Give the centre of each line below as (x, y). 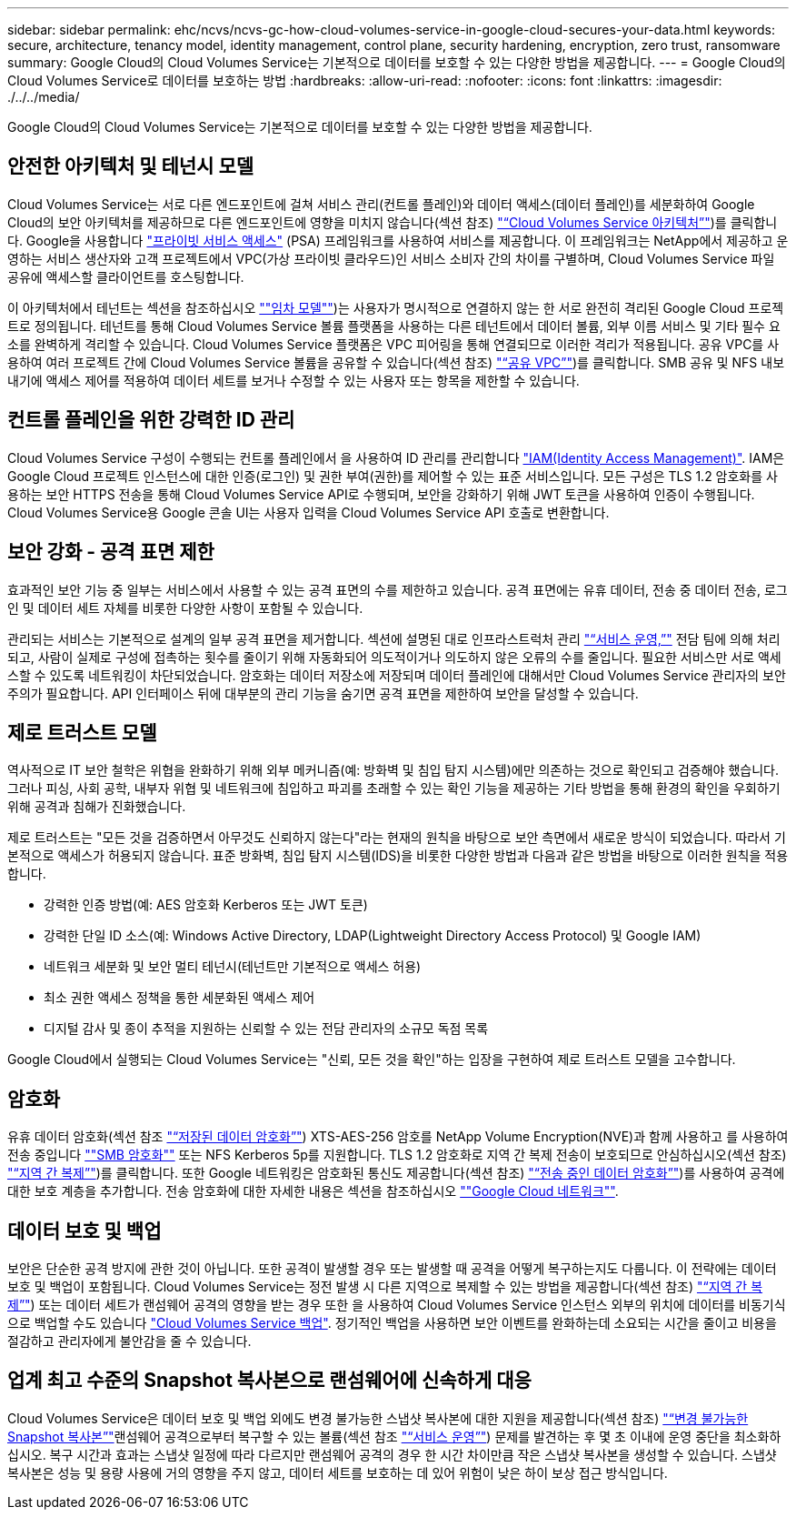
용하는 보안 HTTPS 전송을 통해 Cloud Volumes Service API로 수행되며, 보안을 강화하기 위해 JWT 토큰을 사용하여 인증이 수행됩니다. (381, 494)
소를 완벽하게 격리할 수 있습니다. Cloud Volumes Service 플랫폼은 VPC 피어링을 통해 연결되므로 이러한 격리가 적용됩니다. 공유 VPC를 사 (393, 344)
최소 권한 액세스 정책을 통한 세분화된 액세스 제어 (179, 998)
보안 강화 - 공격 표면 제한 (111, 552)
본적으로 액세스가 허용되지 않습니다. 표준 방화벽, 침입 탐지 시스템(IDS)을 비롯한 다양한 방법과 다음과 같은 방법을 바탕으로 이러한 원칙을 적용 (398, 856)
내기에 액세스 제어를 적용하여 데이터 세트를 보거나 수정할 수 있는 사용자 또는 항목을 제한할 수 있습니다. (294, 380)
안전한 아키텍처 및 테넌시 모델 (131, 166)
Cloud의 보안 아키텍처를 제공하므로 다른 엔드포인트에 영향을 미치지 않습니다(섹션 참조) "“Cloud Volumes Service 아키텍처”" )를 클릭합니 (393, 222)
